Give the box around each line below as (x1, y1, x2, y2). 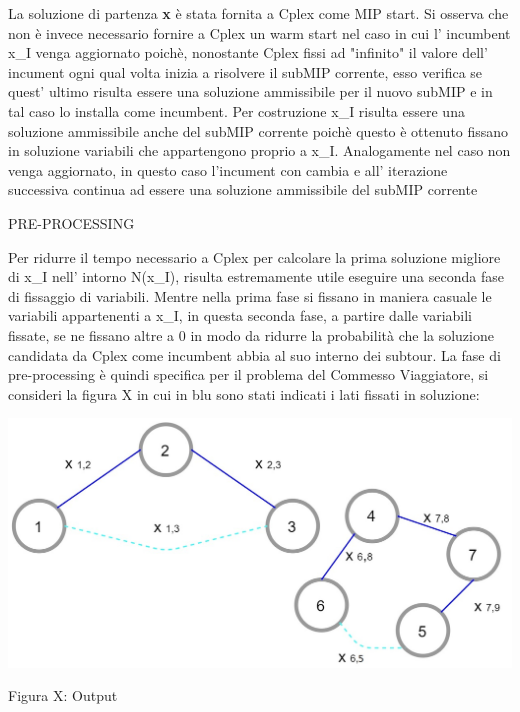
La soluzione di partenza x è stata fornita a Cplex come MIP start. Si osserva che (8, 3, 509, 23)
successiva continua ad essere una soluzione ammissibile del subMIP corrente (8, 179, 478, 200)
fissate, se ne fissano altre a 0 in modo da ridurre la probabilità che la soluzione (8, 324, 494, 345)
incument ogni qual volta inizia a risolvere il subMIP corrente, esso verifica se (8, 61, 483, 82)
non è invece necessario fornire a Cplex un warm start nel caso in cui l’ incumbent (8, 22, 511, 43)
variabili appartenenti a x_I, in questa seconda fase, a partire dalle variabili (8, 305, 473, 326)
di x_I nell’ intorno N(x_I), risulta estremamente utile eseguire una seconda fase (8, 266, 504, 287)
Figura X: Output (8, 685, 118, 706)
